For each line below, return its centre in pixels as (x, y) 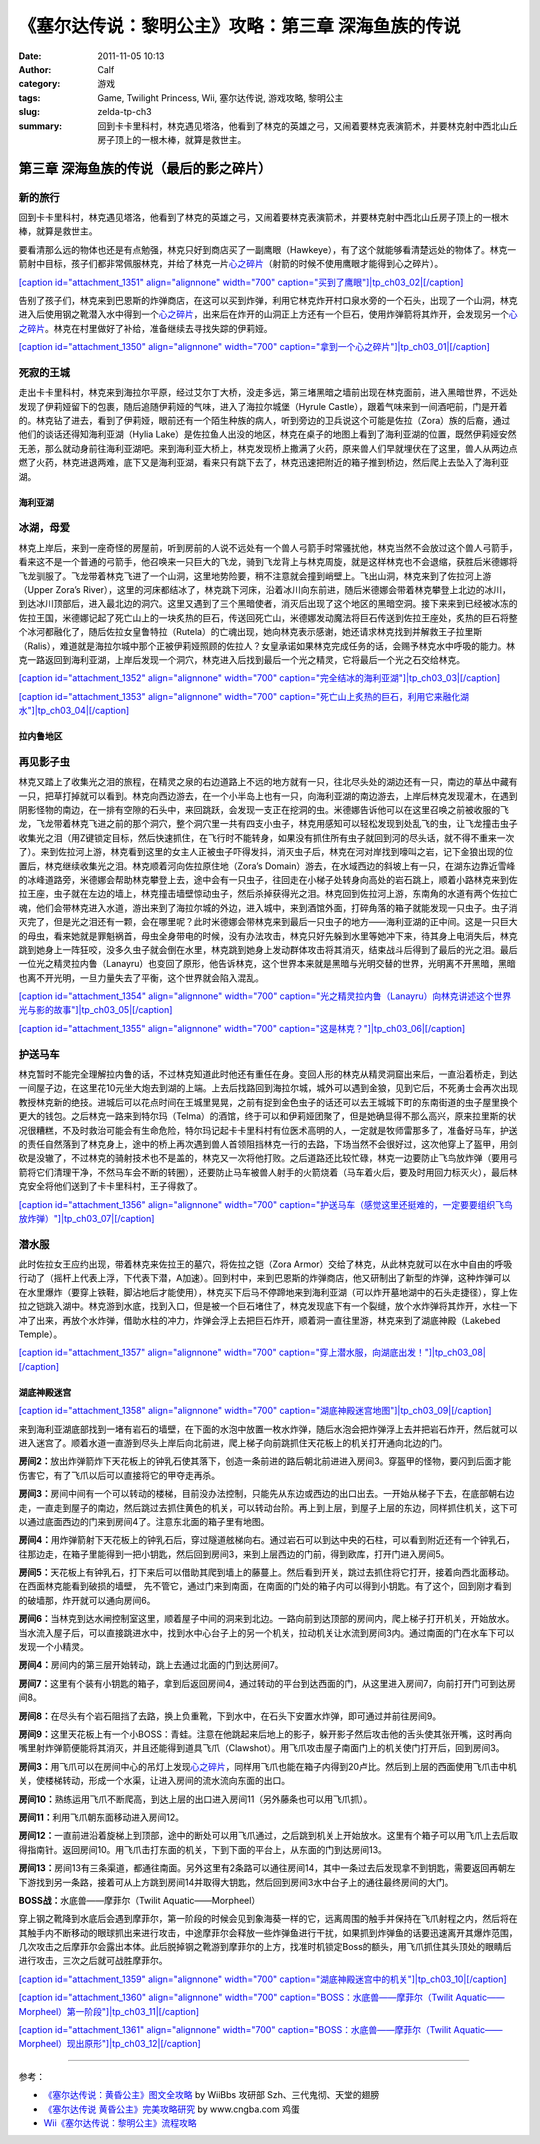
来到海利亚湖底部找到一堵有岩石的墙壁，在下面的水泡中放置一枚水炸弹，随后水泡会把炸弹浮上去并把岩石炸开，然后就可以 (268, 1429)
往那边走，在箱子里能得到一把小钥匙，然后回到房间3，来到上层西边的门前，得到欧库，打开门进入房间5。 (234, 1554)
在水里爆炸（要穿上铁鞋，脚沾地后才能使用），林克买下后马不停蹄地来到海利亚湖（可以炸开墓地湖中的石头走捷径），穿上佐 (268, 1292)
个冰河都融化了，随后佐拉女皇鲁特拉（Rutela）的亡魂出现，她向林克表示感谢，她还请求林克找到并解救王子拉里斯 (250, 632)
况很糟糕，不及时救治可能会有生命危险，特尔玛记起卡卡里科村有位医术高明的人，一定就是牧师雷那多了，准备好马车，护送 (268, 1130)
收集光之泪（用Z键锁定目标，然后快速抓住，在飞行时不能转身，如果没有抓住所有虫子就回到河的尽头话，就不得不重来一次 (266, 837)
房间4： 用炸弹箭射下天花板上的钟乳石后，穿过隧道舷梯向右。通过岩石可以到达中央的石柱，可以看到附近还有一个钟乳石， (266, 1540)
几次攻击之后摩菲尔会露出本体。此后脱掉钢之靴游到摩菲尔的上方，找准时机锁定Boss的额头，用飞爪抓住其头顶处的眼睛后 (265, 1947)
